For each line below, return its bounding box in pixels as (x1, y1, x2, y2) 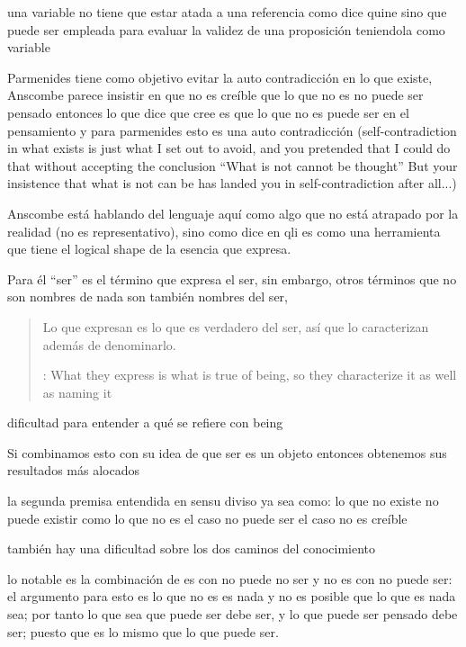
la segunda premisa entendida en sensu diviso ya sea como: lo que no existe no (7, 491, 439, 510)
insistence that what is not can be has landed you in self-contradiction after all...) (7, 174, 457, 193)
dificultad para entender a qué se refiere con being (7, 413, 283, 432)
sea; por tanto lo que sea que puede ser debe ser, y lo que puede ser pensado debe (7, 605, 458, 624)
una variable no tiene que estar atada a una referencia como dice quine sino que (7, 3, 447, 21)
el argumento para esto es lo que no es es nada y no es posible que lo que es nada (7, 587, 456, 606)
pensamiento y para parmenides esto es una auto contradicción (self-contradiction (7, 121, 457, 139)
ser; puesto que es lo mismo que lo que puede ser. (7, 622, 279, 641)
